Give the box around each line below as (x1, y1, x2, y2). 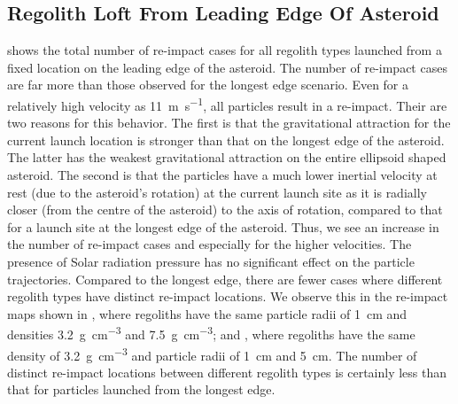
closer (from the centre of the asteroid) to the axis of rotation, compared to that (7, 200, 443, 219)
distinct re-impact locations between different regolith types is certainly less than (7, 362, 447, 381)
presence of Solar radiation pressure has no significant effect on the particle (7, 252, 415, 270)
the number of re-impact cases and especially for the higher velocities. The (7, 235, 412, 253)
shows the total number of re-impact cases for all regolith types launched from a (7, 41, 442, 59)
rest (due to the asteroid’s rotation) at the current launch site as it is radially (7, 183, 427, 201)
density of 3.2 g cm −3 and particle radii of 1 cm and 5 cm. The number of (7, 343, 417, 364)
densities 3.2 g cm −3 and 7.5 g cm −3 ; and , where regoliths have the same (7, 322, 415, 344)
